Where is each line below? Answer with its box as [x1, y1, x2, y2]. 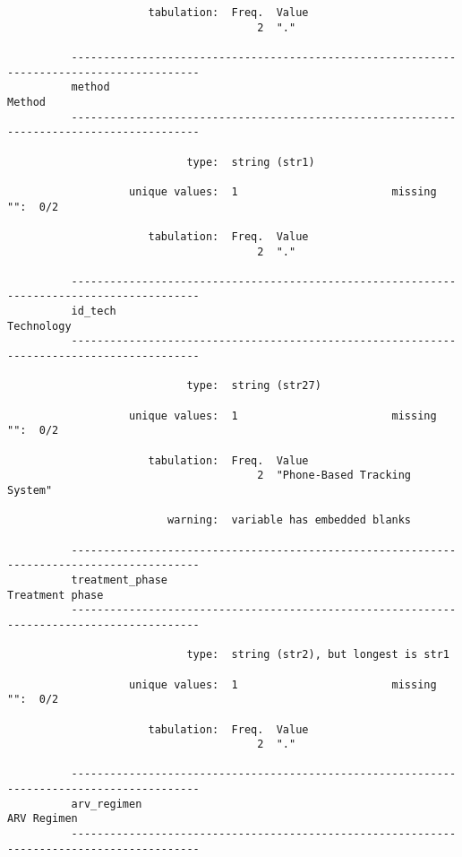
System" [7, 484, 53, 497]
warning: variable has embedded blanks [167, 514, 412, 527]
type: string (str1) [186, 155, 315, 169]
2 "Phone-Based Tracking [257, 469, 412, 482]
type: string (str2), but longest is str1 [186, 648, 449, 662]
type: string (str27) [186, 379, 321, 393]
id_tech [71, 305, 116, 318]
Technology [7, 319, 72, 333]
